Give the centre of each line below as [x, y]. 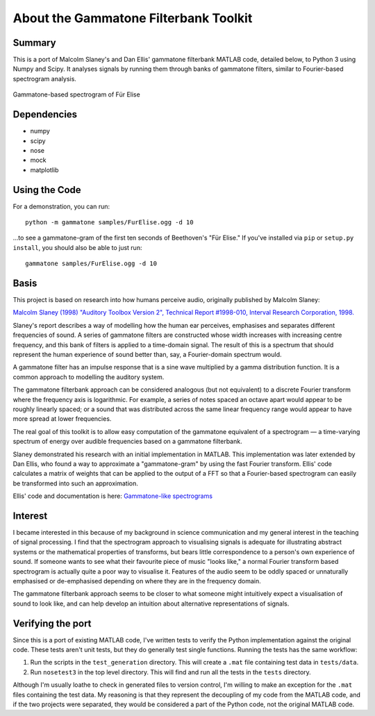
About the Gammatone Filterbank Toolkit [133, 18]
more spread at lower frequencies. [62, 419]
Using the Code [47, 190]
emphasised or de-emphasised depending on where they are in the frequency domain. [137, 581]
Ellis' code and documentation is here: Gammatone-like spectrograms [113, 496]
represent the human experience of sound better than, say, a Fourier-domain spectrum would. [147, 355]
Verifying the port [52, 623]
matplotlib [44, 169]
